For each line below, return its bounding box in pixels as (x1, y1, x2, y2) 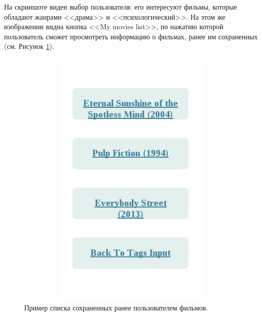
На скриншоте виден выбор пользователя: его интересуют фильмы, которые (4, 2, 237, 12)
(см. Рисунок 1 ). (4, 41, 54, 51)
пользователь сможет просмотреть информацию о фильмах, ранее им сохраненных (4, 31, 258, 41)
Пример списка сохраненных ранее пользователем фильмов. (24, 302, 208, 312)
